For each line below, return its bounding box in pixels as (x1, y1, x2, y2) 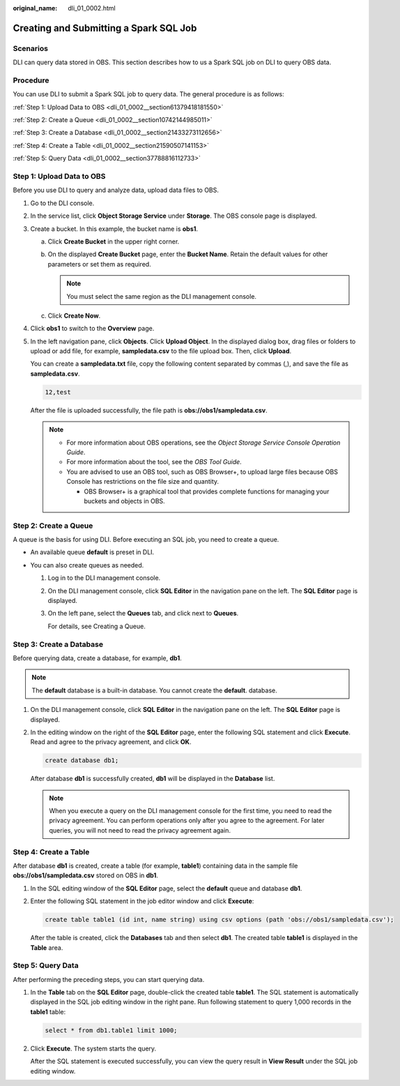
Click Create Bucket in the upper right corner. (47, 237, 180, 246)
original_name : (13, 4, 58, 12)
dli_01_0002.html (68, 4, 116, 12)
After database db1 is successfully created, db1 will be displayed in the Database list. (30, 775, 275, 783)
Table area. (30, 943, 63, 952)
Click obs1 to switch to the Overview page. (30, 325, 155, 333)
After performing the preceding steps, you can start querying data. (13, 975, 205, 983)
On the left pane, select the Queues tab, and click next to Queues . (47, 609, 239, 618)
